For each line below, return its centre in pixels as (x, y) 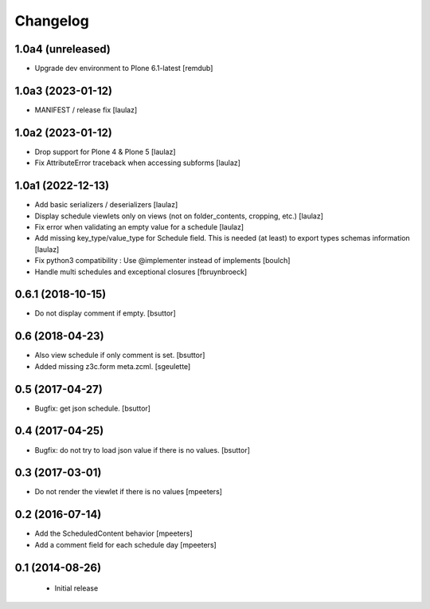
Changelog (52, 21)
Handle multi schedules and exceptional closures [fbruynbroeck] (141, 272)
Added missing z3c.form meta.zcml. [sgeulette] (113, 366)
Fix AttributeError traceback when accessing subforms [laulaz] (137, 163)
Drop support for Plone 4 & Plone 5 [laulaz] (105, 151)
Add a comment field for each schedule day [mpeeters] (125, 544)
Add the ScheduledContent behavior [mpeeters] (113, 533)
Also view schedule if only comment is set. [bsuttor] (120, 356)
